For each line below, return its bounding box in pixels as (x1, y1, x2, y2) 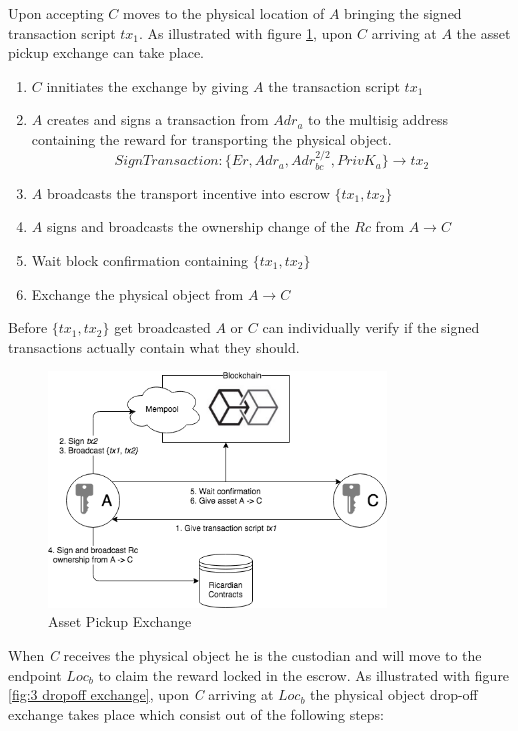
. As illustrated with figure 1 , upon (139, 22, 353, 43)
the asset (456, 22, 511, 43)
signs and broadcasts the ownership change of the (46, 216, 350, 237)
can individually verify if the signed (262, 317, 480, 338)
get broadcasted (114, 317, 211, 338)
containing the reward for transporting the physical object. (31, 128, 392, 149)
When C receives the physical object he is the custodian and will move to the (8, 644, 482, 665)
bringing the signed (344, 3, 462, 23)
